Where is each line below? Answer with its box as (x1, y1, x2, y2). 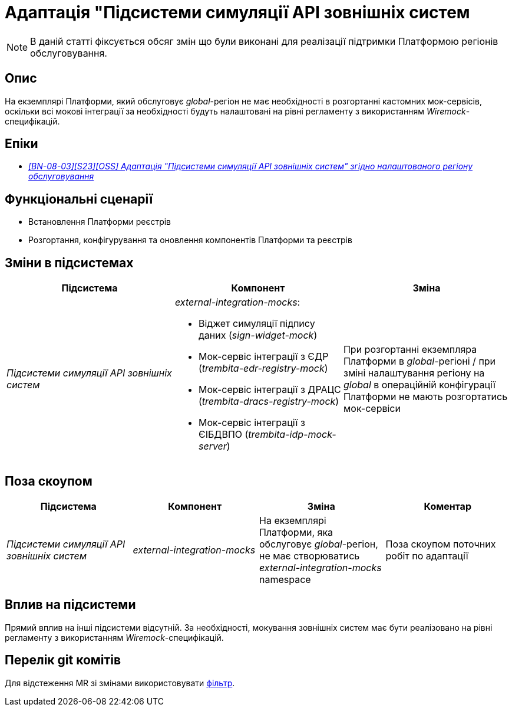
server (198, 440, 227, 453)
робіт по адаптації (385, 549, 468, 562)
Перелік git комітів (5, 653, 121, 668)
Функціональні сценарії (5, 191, 153, 207)
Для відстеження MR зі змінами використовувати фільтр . (5, 677, 235, 688)
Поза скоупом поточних (385, 538, 496, 550)
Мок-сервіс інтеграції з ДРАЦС (198, 384, 341, 396)
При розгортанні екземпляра (343, 343, 477, 356)
